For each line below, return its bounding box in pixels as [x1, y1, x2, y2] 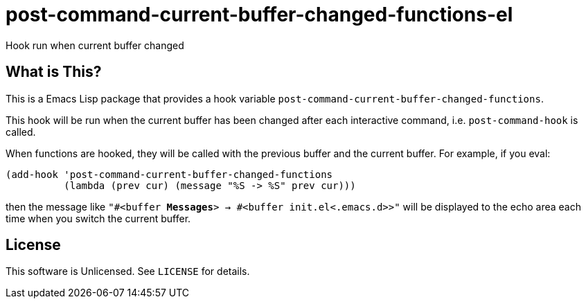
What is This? [6, 63, 102, 81]
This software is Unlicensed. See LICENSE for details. [6, 265, 250, 278]
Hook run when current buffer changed [6, 39, 184, 51]
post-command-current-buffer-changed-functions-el [6, 3, 513, 26]
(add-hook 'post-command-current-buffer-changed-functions [6, 168, 333, 180]
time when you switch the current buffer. [6, 212, 191, 224]
